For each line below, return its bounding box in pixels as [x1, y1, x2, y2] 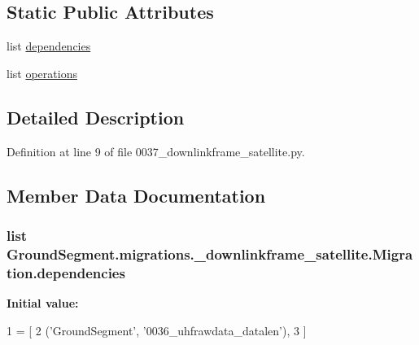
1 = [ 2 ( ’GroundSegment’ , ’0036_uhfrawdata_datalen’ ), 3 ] [7, 321, 307, 338]
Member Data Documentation [7, 182, 266, 207]
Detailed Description [7, 104, 185, 129]
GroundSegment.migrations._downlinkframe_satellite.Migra [7, 243, 413, 264]
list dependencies [7, 37, 91, 55]
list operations [7, 64, 77, 81]
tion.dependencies [7, 262, 125, 282]
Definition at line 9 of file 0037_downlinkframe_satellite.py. [7, 142, 305, 159]
